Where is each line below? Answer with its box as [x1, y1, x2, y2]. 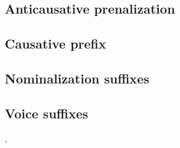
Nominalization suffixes [5, 69, 149, 87]
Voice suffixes [5, 104, 89, 122]
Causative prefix [5, 34, 106, 53]
